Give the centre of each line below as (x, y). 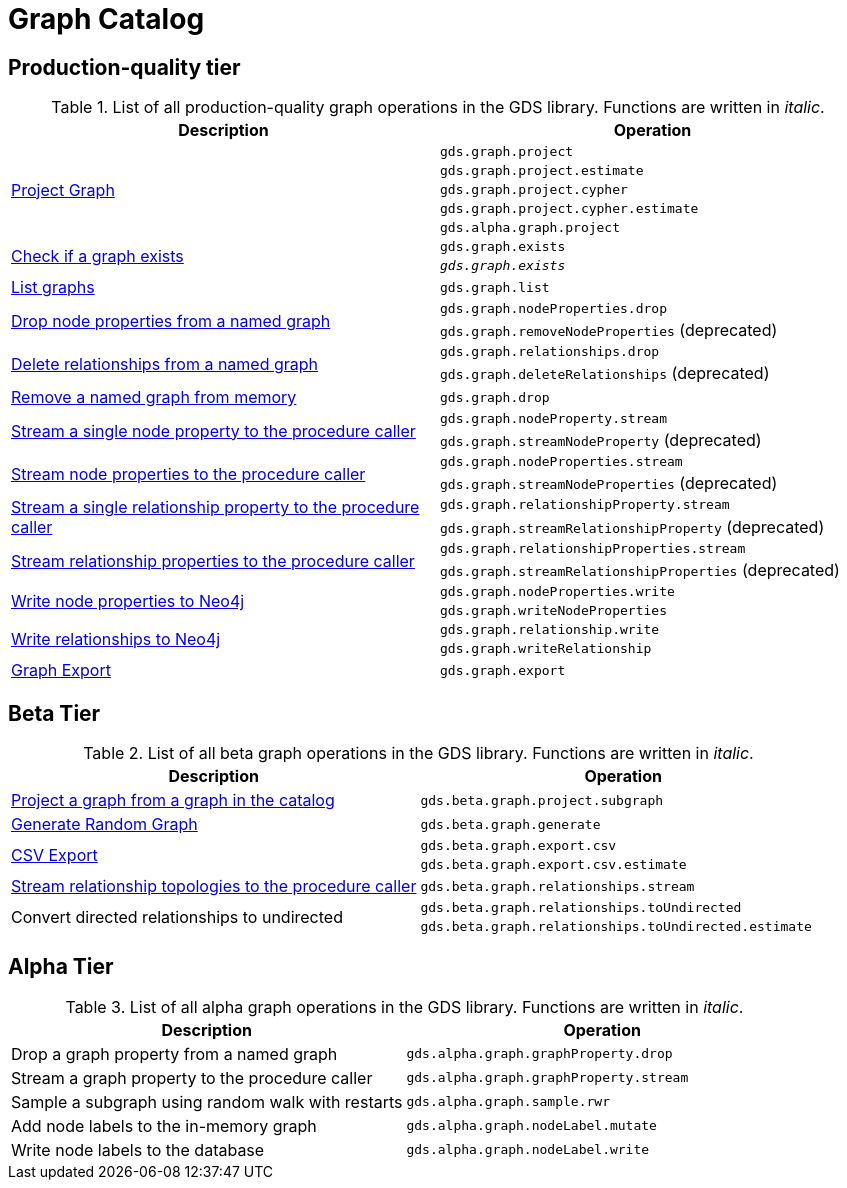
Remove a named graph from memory (154, 397)
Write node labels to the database (138, 1149)
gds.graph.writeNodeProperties (553, 611)
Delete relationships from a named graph (165, 363)
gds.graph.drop (495, 397)
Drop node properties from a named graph (171, 320)
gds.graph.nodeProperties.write (557, 592)
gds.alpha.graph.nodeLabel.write (528, 1150)
